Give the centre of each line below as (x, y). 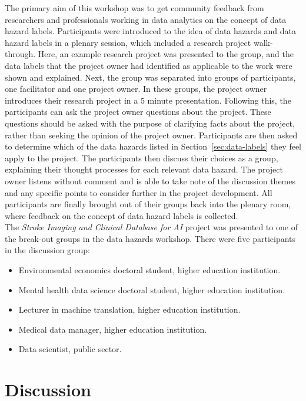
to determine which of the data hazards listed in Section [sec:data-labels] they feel (153, 146)
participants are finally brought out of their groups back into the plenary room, (148, 204)
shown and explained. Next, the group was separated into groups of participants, (150, 77)
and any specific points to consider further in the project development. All (139, 192)
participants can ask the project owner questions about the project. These (138, 112)
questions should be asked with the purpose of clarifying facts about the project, (150, 123)
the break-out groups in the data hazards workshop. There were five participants (150, 238)
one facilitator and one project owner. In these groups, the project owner (136, 89)
